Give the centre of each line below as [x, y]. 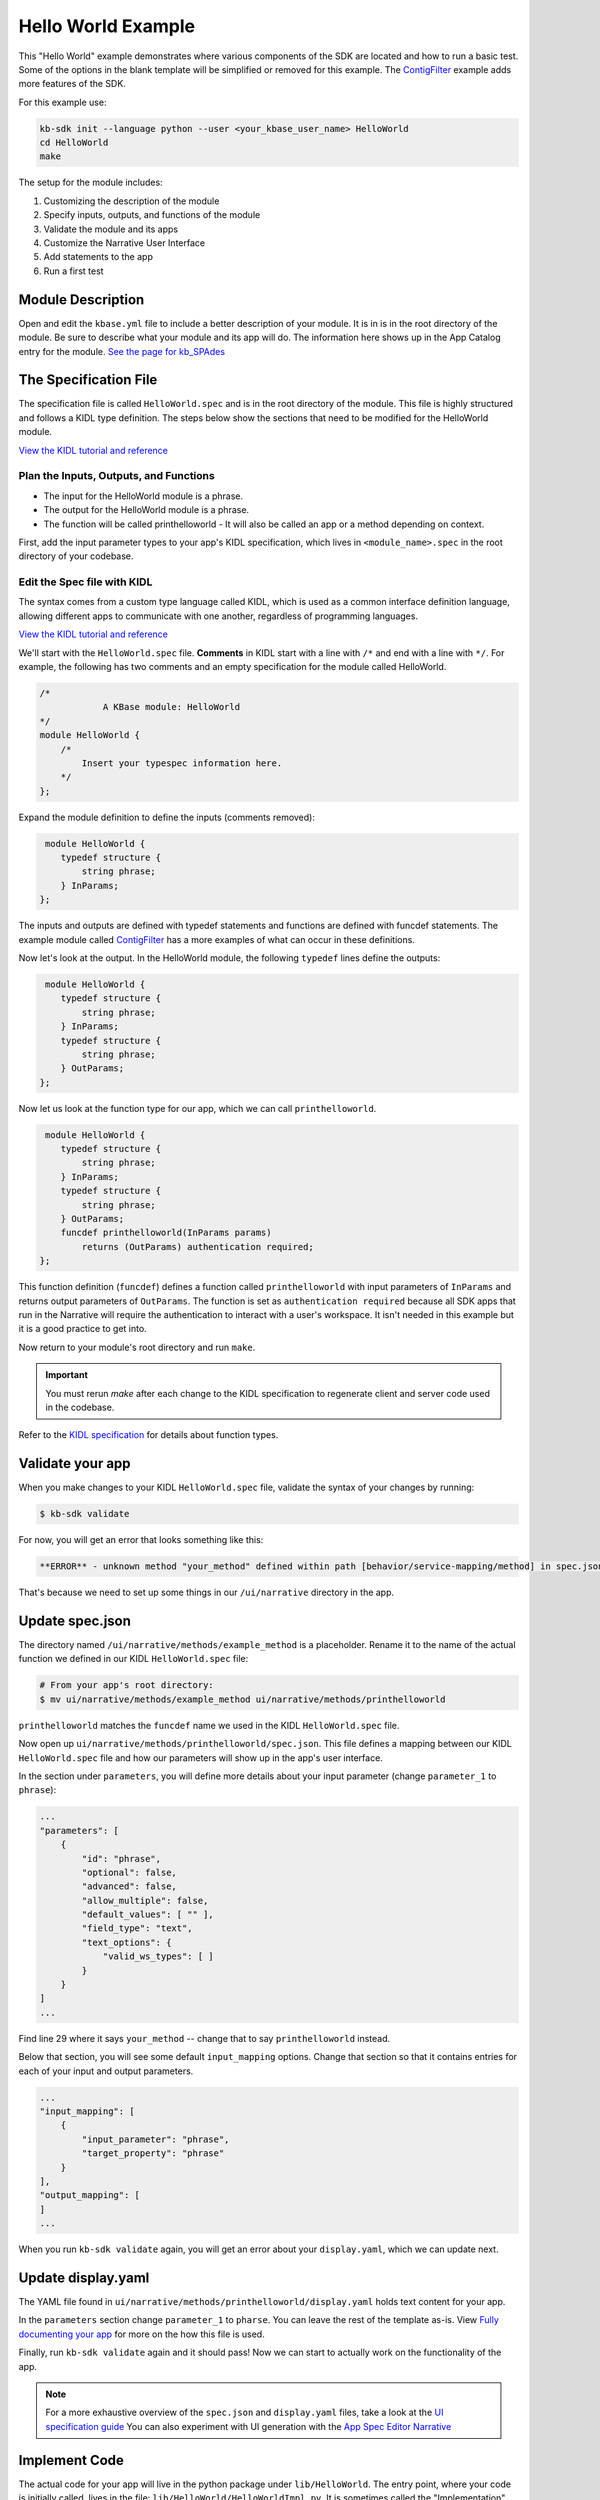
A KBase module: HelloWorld [171, 707]
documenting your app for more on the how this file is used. [141, 2334]
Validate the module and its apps [111, 229]
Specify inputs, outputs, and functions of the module [152, 215]
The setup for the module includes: [91, 182]
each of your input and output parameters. [106, 2071]
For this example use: [62, 102]
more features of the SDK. [72, 84]
